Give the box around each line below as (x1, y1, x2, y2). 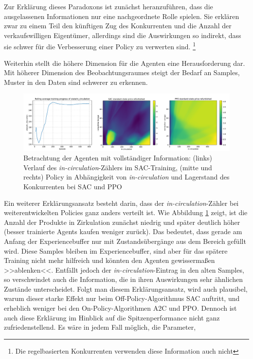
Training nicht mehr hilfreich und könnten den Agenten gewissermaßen (4, 255, 215, 265)
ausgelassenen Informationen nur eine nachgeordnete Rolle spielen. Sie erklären (4, 11, 239, 21)
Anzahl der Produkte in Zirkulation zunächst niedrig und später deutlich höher (4, 217, 240, 227)
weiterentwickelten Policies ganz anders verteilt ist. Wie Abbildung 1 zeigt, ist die (4, 207, 248, 218)
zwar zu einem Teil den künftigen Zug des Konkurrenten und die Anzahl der (4, 20, 232, 31)
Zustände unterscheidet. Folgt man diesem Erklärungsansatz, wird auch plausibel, (4, 283, 248, 294)
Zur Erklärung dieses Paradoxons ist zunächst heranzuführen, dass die (4, 1, 213, 11)
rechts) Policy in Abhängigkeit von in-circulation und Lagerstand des (23, 172, 230, 182)
